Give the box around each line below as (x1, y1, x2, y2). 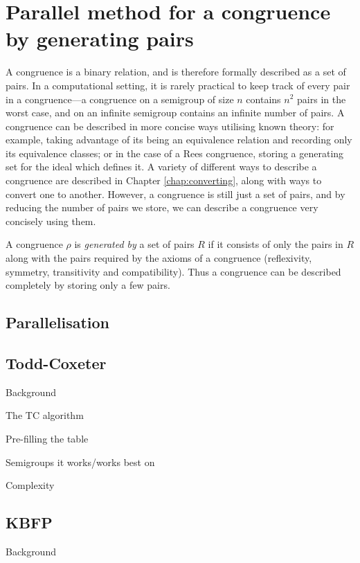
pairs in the (297, 91, 346, 106)
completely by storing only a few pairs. (6, 278, 170, 292)
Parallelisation (6, 312, 109, 333)
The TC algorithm (6, 408, 84, 422)
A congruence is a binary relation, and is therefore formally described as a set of (6, 64, 346, 79)
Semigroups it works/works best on (6, 454, 155, 469)
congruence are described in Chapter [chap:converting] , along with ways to (6, 173, 322, 188)
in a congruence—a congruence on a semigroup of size (6, 91, 234, 106)
